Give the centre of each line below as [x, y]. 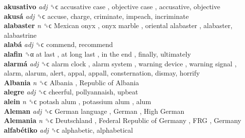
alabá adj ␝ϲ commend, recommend [58, 44]
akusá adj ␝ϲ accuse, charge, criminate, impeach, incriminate [96, 16]
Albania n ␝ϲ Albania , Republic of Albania [72, 82]
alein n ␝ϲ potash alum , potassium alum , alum [78, 101]
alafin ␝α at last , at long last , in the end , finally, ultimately [97, 54]
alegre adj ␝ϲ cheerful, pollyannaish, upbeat [71, 92]
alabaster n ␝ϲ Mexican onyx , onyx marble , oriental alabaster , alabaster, [118, 25]
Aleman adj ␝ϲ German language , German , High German [94, 111]
